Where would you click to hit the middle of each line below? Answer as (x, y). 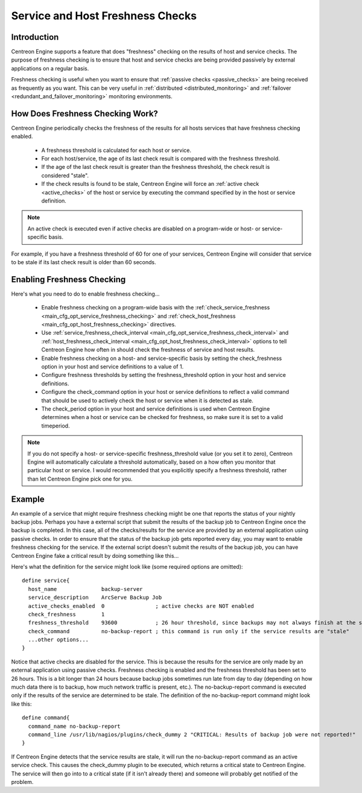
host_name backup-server (85, 589)
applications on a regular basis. (50, 68)
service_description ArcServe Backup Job (95, 598)
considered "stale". (65, 175)
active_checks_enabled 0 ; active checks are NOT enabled (141, 606)
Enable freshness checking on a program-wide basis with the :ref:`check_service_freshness (156, 308)
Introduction (35, 37)
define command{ (46, 718)
